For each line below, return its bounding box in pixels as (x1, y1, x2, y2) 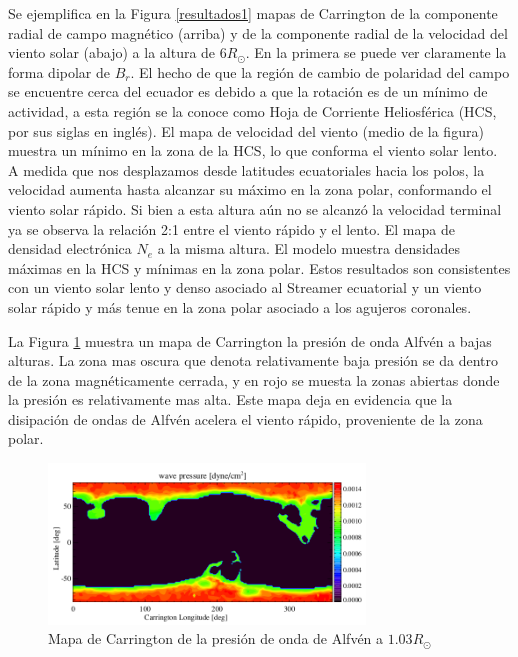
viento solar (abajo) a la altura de (8, 42, 216, 63)
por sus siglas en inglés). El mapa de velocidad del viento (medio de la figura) (8, 120, 484, 141)
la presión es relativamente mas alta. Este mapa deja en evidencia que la (8, 389, 453, 410)
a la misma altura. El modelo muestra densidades (157, 238, 461, 259)
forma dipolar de (8, 61, 110, 82)
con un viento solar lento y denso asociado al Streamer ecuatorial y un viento (8, 277, 482, 298)
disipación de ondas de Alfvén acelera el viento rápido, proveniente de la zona (8, 408, 483, 429)
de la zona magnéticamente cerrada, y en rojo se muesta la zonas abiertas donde (8, 369, 500, 390)
